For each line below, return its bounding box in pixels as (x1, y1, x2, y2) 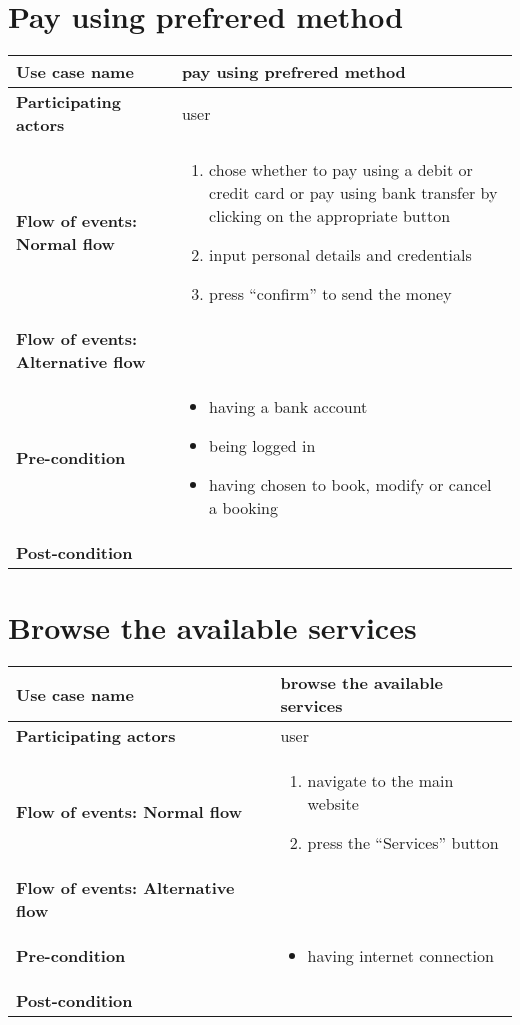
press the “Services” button (307, 831, 499, 855)
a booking (209, 496, 278, 520)
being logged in (209, 434, 316, 458)
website (307, 792, 359, 816)
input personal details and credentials (209, 243, 472, 267)
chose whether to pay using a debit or (209, 158, 473, 182)
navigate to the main (307, 769, 454, 793)
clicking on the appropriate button (209, 204, 451, 228)
